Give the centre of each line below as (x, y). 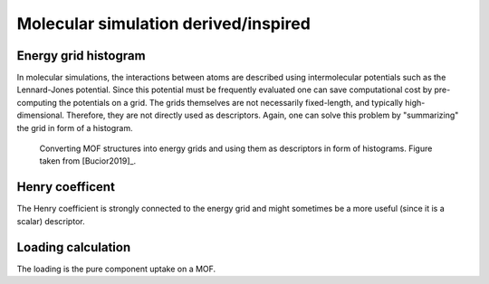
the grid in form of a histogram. (75, 128)
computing (37, 102)
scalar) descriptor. (51, 221)
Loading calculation (74, 247)
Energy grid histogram (81, 56)
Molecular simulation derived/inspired (164, 24)
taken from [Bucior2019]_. (87, 161)
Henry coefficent (66, 187)
